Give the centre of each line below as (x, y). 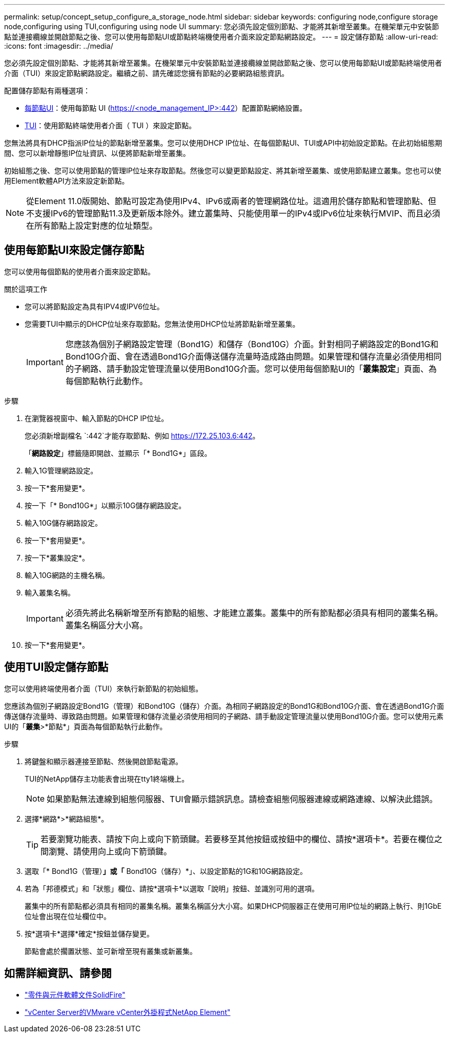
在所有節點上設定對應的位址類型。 (92, 226)
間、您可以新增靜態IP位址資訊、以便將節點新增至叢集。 (97, 153)
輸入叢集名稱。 (50, 592)
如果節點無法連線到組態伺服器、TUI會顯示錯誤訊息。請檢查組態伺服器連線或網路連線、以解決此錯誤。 (242, 799)
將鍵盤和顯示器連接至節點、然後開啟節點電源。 (104, 761)
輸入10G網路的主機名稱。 (67, 575)
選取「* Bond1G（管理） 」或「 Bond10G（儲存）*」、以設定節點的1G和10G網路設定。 (166, 871)
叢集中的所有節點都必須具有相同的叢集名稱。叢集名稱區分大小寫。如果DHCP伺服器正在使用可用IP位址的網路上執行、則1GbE (233, 906)
